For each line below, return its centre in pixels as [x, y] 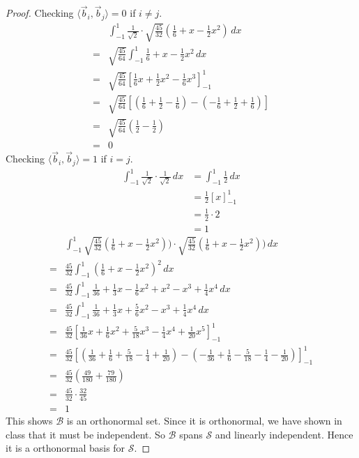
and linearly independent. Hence [284, 434]
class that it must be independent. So [85, 434]
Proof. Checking [40, 13]
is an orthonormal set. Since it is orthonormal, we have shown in [204, 421]
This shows [29, 421]
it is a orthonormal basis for [66, 448]
